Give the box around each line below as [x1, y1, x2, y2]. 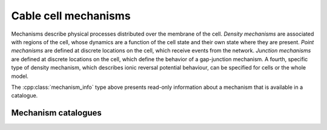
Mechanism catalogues [11, 108, 102, 118]
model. [11, 73, 28, 80]
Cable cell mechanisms [11, 9, 131, 22]
